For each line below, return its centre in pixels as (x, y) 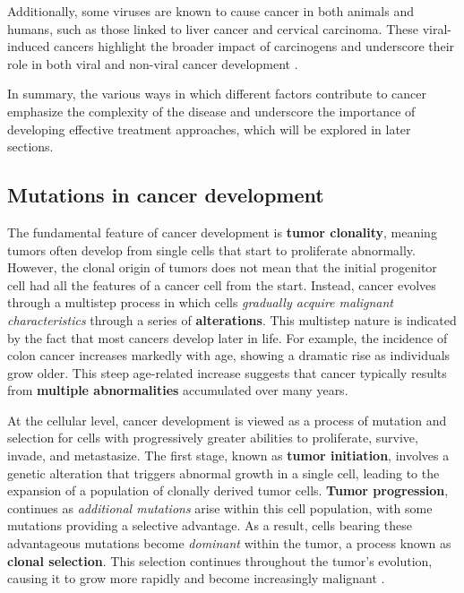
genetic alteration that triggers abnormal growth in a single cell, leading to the (223, 473)
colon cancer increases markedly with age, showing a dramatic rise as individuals (229, 355)
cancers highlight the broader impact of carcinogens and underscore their (254, 46)
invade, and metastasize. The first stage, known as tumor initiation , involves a (228, 455)
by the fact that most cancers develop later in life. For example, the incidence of (228, 337)
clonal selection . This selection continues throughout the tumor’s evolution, (220, 560)
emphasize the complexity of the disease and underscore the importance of (211, 111)
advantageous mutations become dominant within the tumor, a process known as (229, 543)
